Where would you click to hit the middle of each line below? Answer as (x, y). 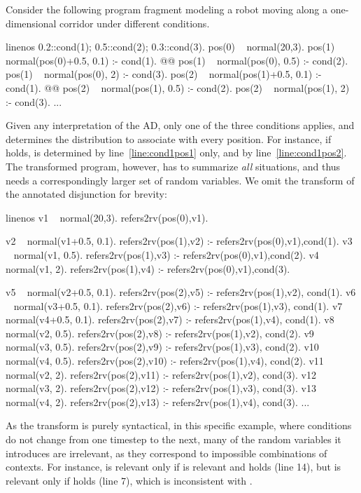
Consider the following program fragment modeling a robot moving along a (167, 9)
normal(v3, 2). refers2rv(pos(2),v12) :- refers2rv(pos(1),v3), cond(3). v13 (161, 388)
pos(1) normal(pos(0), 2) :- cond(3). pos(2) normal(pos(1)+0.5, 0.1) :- (164, 74)
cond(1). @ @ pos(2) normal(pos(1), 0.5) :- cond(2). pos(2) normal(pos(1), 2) (178, 87)
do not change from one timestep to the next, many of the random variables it (174, 439)
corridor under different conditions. (135, 23)
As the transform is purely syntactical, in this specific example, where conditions (179, 425)
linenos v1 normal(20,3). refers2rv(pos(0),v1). (107, 217)
